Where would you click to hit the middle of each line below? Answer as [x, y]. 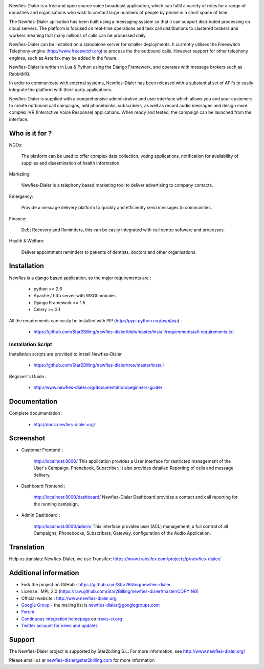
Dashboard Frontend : [43, 486]
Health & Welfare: [27, 241]
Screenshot [27, 438]
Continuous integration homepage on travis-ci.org [72, 619]
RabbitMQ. [20, 74]
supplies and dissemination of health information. [71, 163]
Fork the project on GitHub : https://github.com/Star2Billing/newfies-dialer [96, 584]
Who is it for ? [31, 133]
